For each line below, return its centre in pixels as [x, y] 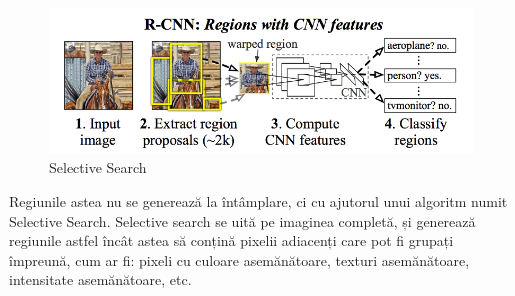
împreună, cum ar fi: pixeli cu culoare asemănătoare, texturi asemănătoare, [239, 259]
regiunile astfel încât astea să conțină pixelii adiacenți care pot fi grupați [231, 240]
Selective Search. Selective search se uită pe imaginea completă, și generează [242, 220]
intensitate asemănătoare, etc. [100, 279]
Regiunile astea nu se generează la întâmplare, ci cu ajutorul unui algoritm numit [258, 200]
